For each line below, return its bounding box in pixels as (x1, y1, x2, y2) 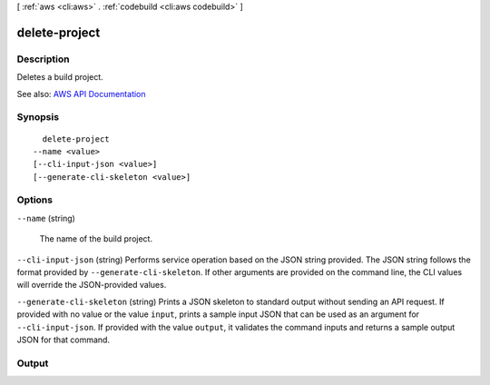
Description (16, 53, 70, 65)
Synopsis (16, 111, 59, 123)
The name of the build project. (39, 233, 153, 244)
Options (16, 193, 54, 206)
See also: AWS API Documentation (16, 88, 146, 99)
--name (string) (16, 212, 76, 223)
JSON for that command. (16, 334, 111, 345)
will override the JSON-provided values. (16, 280, 167, 291)
